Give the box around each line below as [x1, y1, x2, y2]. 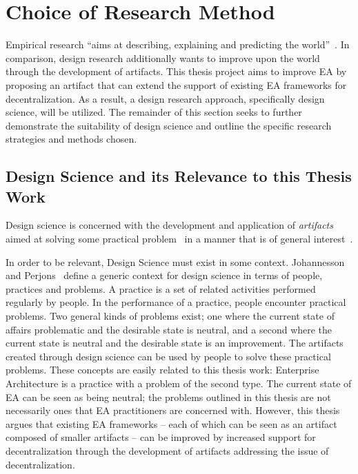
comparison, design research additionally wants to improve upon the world [6, 50, 320, 65]
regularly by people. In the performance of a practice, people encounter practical [6, 295, 346, 309]
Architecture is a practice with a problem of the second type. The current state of [6, 376, 352, 390]
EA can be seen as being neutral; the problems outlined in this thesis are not [6, 389, 331, 404]
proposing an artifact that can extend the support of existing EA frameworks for [6, 77, 347, 92]
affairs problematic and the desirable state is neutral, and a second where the [6, 322, 332, 336]
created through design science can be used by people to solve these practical [6, 349, 331, 363]
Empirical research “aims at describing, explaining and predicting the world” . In [6, 37, 350, 52]
